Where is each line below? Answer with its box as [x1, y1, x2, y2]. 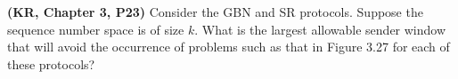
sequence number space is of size [7, 20, 184, 38]
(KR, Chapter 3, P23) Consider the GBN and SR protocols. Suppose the [7, 3, 423, 20]
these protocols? [7, 54, 95, 73]
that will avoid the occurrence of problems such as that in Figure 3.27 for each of [7, 37, 450, 56]
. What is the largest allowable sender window [194, 20, 446, 38]
